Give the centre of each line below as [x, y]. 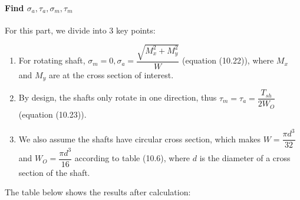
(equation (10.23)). [52, 114]
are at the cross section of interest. [111, 74]
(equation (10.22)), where [228, 60]
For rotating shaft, [52, 60]
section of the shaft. [54, 172]
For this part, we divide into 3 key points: [80, 30]
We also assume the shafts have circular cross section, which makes [140, 139]
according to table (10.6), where [132, 158]
